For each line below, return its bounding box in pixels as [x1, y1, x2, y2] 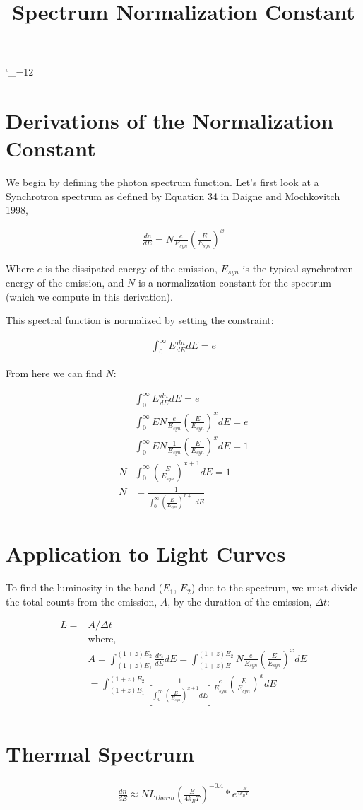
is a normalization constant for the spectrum [138, 275, 331, 290]
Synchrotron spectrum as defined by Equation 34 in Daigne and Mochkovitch [6, 188, 340, 203]
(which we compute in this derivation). [6, 289, 173, 303]
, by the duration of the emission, [167, 594, 312, 608]
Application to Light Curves [6, 539, 286, 568]
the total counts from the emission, [6, 594, 157, 608]
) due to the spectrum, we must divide [191, 580, 357, 595]
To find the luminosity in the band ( [6, 580, 163, 595]
